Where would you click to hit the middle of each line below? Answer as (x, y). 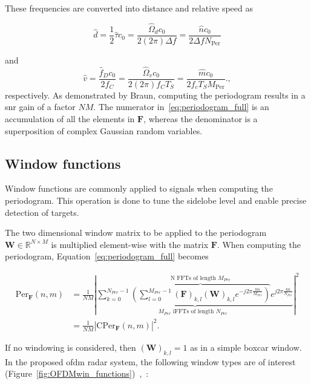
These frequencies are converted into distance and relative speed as (129, 8)
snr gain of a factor (40, 107)
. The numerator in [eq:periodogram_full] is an (181, 107)
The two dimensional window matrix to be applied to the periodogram (136, 233)
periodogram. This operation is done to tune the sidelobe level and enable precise (156, 200)
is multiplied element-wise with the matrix (130, 244)
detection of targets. (42, 212)
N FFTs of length (193, 278)
